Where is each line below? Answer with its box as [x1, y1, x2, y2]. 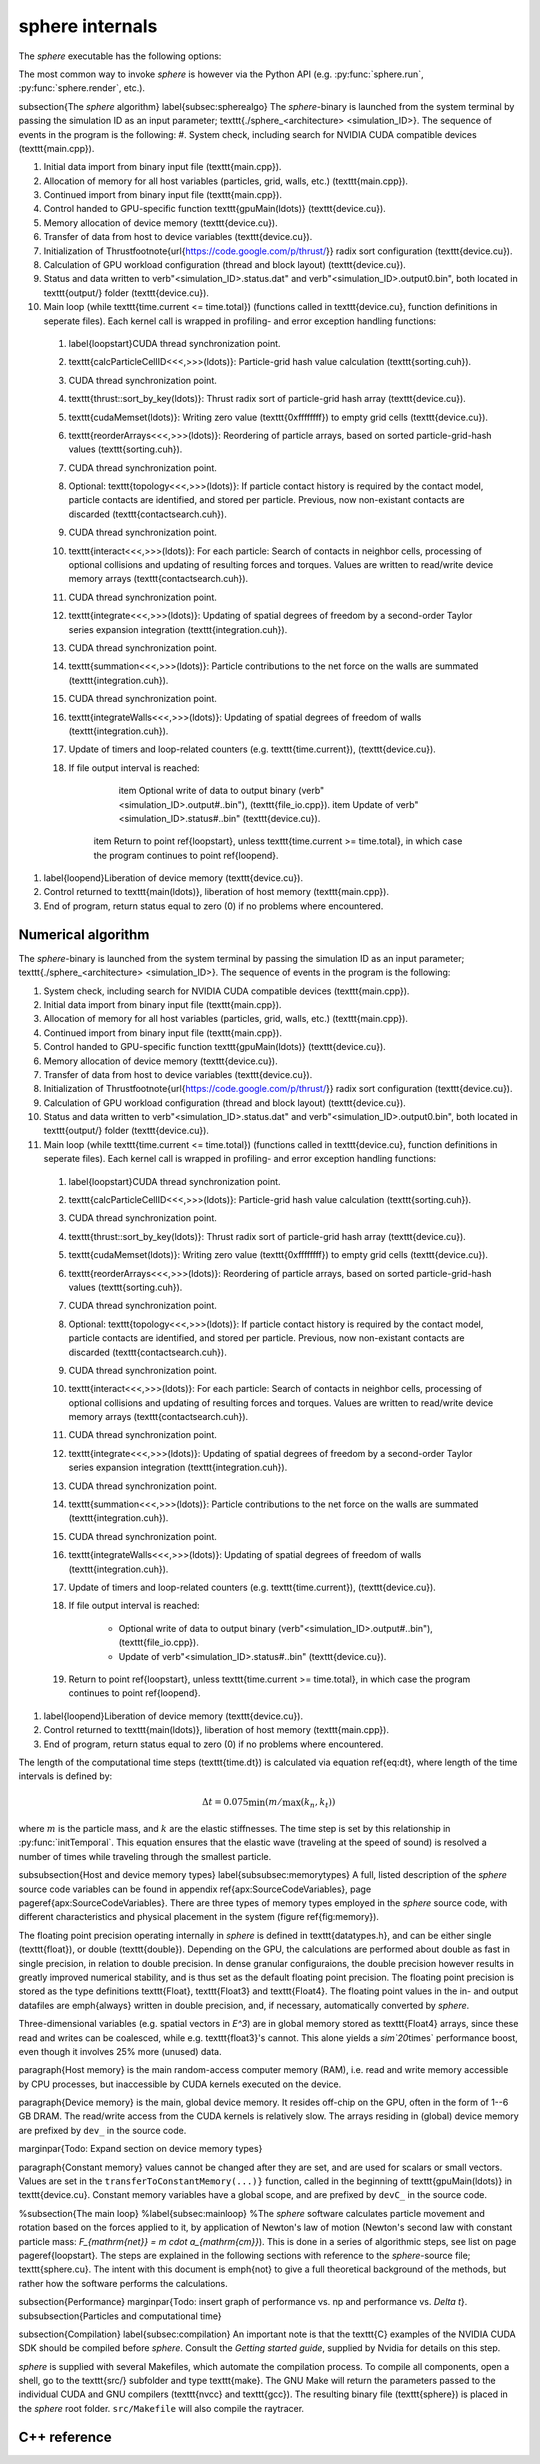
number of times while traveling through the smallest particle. [18, 1850, 272, 1862]
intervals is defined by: [18, 1770, 113, 1782]
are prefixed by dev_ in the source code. [18, 2124, 187, 2136]
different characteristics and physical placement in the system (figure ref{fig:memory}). [18, 1911, 380, 1923]
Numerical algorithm [18, 926, 150, 943]
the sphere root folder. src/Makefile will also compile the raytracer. [18, 2402, 305, 2414]
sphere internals [18, 15, 158, 37]
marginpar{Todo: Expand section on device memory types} [18, 2143, 263, 2155]
